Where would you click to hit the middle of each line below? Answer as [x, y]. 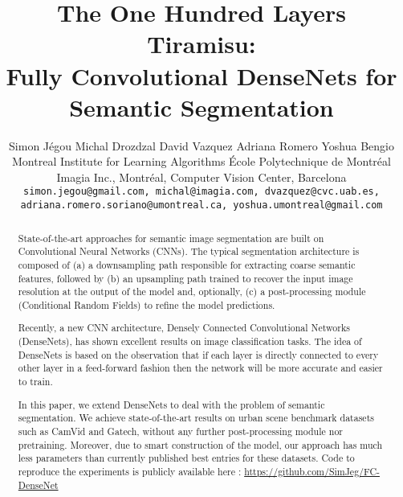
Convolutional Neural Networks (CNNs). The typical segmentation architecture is [189, 251]
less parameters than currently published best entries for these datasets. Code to [186, 458]
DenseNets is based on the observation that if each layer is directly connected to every [198, 354]
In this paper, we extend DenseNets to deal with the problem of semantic [171, 404]
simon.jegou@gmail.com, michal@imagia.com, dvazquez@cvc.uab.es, [201, 192]
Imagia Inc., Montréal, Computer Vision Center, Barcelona [201, 177]
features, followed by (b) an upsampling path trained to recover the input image [185, 278]
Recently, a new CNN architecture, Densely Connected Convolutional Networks [184, 328]
